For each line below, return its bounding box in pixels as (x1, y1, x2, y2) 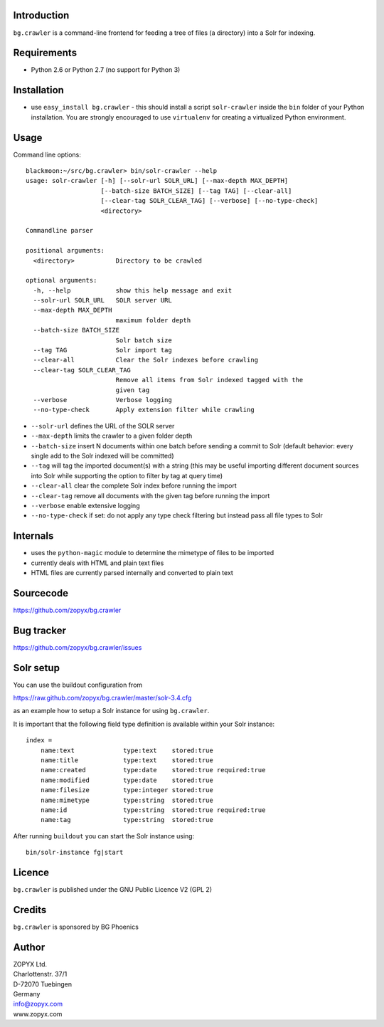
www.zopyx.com (13, 1009, 63, 1018)
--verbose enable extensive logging (31, 501, 140, 510)
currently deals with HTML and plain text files (31, 559, 164, 567)
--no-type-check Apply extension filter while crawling (33, 406, 255, 414)
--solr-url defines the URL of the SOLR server (31, 421, 175, 430)
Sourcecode (13, 587, 69, 599)
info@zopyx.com (13, 1000, 63, 1008)
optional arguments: (26, 276, 97, 285)
